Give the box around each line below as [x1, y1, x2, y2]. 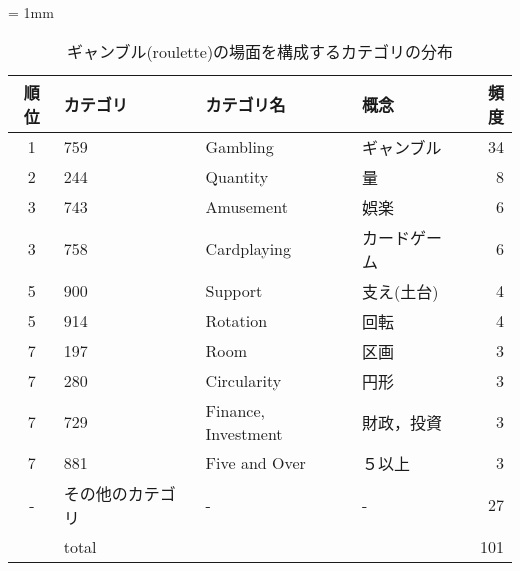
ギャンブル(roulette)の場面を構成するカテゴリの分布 [66, 39, 454, 63]
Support [205, 279, 263, 303]
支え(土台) [362, 279, 439, 303]
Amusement [205, 195, 288, 219]
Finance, [205, 398, 265, 422]
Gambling [205, 135, 274, 159]
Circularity [205, 369, 282, 393]
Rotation [205, 309, 268, 333]
